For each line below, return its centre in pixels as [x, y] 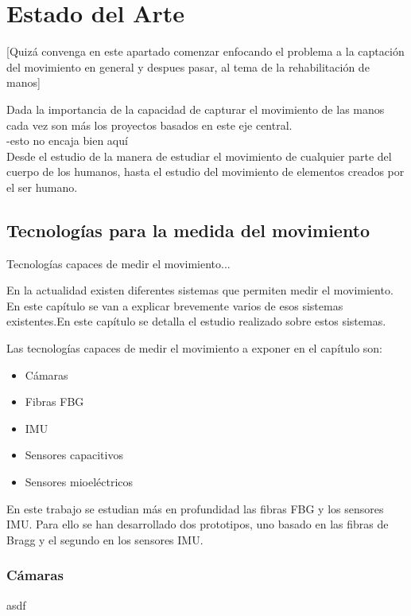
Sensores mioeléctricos [79, 482]
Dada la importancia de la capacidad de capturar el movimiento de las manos [196, 109]
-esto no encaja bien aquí [67, 140]
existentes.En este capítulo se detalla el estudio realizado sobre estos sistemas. [196, 321]
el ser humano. [42, 187]
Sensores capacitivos [74, 455]
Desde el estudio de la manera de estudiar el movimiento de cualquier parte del [199, 156]
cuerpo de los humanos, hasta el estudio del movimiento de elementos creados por [205, 172]
